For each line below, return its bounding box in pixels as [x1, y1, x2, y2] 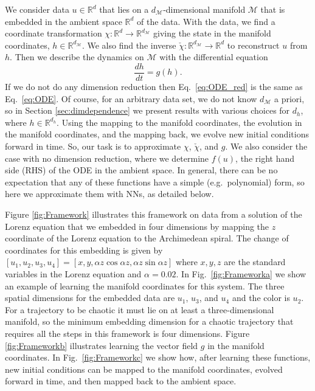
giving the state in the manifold [153, 27, 271, 40]
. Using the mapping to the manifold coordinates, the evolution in [57, 116, 302, 128]
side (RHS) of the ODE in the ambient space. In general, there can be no [5, 164, 278, 176]
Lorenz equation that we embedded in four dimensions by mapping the [5, 220, 269, 232]
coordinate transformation [5, 27, 102, 40]
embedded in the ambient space [5, 15, 122, 27]
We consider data [5, 3, 69, 15]
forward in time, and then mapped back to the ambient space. [5, 375, 237, 387]
